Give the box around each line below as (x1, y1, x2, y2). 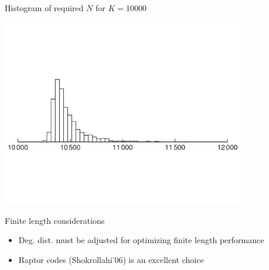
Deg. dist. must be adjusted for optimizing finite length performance (18, 234, 264, 246)
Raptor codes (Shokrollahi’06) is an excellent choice (18, 253, 204, 265)
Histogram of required (5, 2, 84, 13)
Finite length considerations (5, 214, 105, 226)
